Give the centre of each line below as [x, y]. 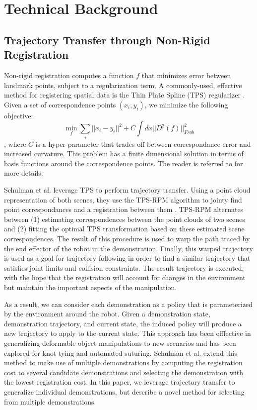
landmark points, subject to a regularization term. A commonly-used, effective [123, 85]
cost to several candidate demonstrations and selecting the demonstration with [124, 372]
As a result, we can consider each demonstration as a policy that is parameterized [128, 304]
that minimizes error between [186, 75]
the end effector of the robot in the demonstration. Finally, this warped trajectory [128, 248]
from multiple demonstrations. [50, 401]
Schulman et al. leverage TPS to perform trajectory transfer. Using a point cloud [127, 190]
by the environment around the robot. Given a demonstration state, [107, 314]
